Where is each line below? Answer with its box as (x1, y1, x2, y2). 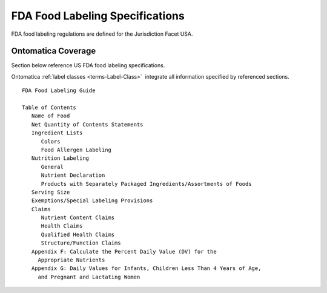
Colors (41, 138, 61, 145)
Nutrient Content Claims (41, 214, 115, 221)
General (41, 163, 64, 170)
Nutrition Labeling (31, 155, 90, 162)
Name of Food (31, 113, 70, 119)
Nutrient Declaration (41, 172, 105, 179)
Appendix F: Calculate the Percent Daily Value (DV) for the (31, 248, 217, 255)
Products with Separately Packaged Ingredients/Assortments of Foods (41, 180, 252, 187)
